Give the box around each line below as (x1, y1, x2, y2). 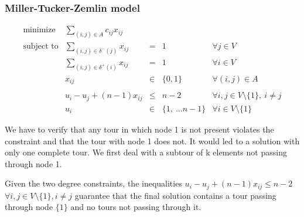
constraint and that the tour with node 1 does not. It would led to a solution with (5, 134, 300, 147)
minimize (23, 26, 56, 35)
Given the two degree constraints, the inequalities (5, 177, 182, 189)
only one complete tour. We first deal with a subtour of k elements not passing (5, 146, 287, 158)
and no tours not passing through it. (70, 201, 201, 213)
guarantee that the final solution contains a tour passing (74, 189, 276, 201)
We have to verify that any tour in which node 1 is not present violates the (5, 123, 274, 135)
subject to (23, 42, 59, 51)
